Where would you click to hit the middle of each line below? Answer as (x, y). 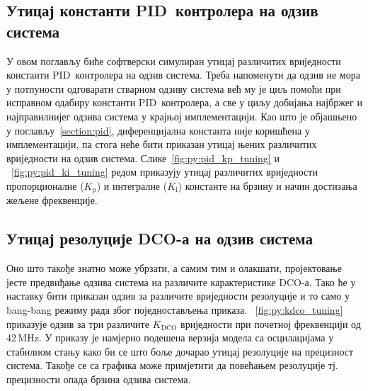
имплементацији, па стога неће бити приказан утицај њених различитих (162, 144)
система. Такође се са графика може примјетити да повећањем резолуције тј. (172, 365)
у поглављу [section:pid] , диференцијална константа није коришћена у (158, 130)
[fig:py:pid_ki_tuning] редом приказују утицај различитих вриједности (165, 172)
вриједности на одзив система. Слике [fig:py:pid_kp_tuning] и (143, 158)
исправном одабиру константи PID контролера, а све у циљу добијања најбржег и (184, 102)
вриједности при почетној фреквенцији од (271, 323)
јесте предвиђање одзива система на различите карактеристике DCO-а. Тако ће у (181, 282)
